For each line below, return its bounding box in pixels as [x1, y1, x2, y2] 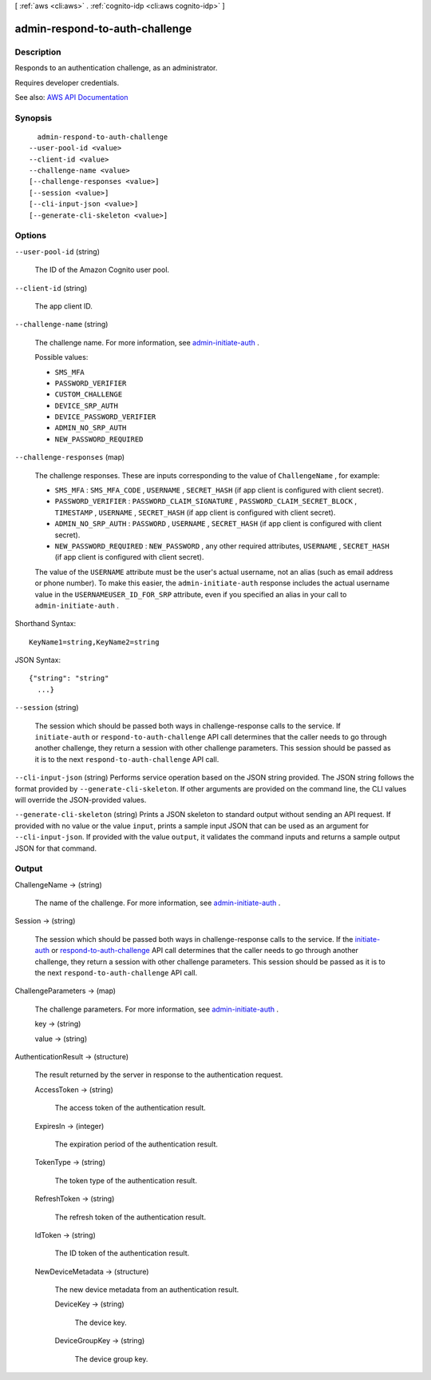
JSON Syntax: [14, 656, 61, 665]
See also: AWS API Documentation [14, 92, 129, 102]
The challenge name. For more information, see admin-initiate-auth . [34, 337, 259, 347]
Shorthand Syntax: [14, 619, 76, 628]
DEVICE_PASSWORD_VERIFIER [54, 413, 156, 421]
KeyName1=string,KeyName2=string [29, 637, 160, 647]
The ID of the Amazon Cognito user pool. [34, 265, 170, 275]
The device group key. [74, 1354, 148, 1363]
